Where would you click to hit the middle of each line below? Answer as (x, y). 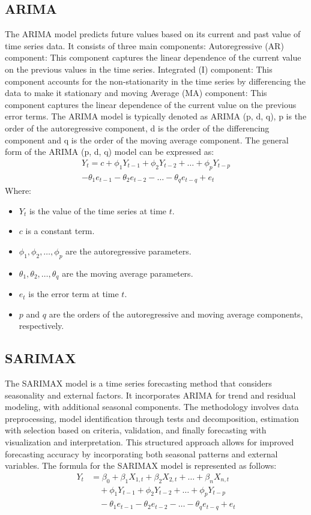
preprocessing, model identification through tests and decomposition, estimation (152, 418)
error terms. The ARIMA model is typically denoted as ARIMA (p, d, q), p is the (156, 116)
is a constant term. (60, 231)
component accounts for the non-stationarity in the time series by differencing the (155, 81)
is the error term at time (74, 294)
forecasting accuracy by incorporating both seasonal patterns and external (141, 453)
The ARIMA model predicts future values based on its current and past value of (153, 34)
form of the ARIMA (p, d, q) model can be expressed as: (110, 152)
